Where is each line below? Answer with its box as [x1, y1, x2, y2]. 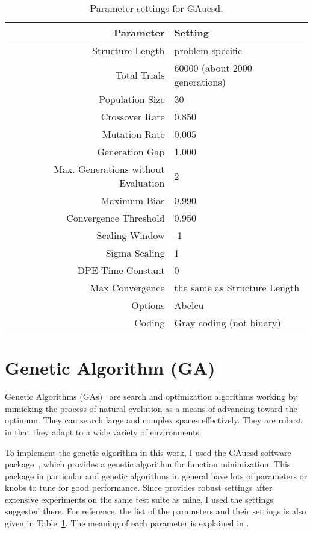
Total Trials [115, 67, 165, 82]
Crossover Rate [101, 110, 165, 123]
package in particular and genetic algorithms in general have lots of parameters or [5, 469, 308, 482]
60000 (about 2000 [174, 61, 252, 75]
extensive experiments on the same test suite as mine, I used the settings [5, 493, 273, 505]
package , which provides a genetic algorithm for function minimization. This [5, 458, 291, 470]
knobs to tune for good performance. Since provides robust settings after [5, 481, 273, 494]
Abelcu [174, 298, 204, 312]
